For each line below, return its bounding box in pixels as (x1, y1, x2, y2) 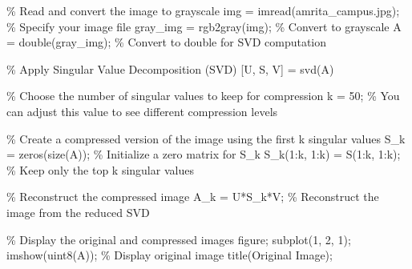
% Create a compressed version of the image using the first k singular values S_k (6, 130, 406, 147)
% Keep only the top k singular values (6, 161, 194, 178)
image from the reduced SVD (6, 203, 150, 220)
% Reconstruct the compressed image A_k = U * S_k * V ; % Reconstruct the (6, 188, 379, 205)
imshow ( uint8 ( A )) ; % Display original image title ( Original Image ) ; (6, 247, 333, 263)
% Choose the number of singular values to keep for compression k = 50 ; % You (6, 87, 400, 104)
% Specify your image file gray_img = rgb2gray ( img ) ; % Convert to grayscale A (6, 18, 402, 34)
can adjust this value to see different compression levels (6, 102, 278, 119)
